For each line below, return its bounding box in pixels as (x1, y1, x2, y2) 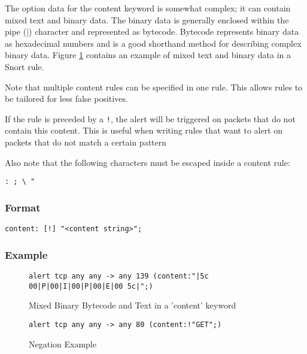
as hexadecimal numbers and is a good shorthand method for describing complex (5, 37, 302, 49)
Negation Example (29, 337, 96, 350)
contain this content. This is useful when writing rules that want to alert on (5, 124, 283, 137)
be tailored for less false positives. (5, 92, 128, 105)
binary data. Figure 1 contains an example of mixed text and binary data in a (5, 49, 291, 61)
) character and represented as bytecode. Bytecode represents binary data (29, 25, 299, 38)
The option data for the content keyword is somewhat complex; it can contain (5, 2, 291, 14)
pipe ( (5, 25, 27, 38)
